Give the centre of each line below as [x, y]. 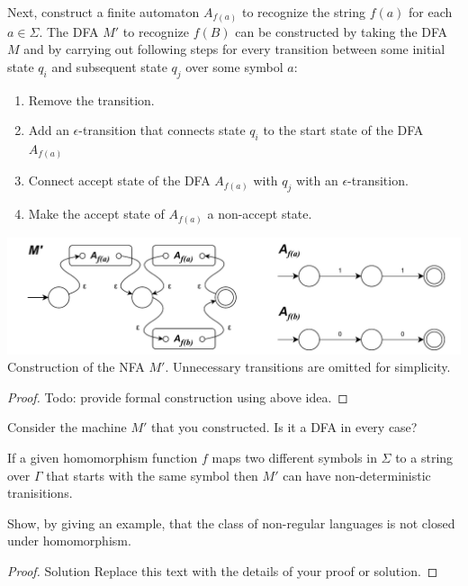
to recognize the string [304, 12]
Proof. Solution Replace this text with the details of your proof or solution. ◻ [223, 571]
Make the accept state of [96, 214]
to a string [424, 458]
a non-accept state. [260, 214]
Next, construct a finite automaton [103, 12]
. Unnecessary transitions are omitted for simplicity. [308, 367]
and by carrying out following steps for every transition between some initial [234, 49]
